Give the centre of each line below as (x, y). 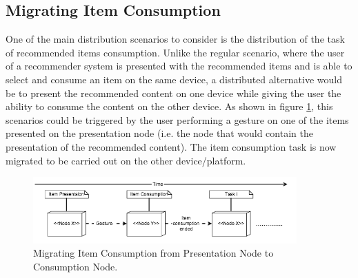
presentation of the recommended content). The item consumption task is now (171, 146)
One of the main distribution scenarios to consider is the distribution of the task (175, 39)
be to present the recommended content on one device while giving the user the (173, 93)
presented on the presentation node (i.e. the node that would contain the (159, 133)
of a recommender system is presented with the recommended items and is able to (179, 66)
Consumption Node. (76, 266)
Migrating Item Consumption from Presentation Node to (153, 253)
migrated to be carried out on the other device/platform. (126, 160)
